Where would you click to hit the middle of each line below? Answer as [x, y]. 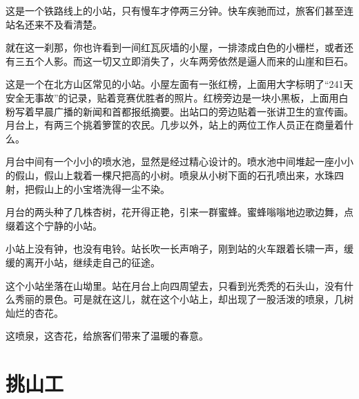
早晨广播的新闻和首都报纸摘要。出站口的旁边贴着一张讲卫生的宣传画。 [194, 111]
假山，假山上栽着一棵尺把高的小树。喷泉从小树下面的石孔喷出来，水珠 [174, 175]
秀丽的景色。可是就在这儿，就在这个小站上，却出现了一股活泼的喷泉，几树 [184, 299]
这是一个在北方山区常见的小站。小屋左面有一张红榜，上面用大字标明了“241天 [179, 84]
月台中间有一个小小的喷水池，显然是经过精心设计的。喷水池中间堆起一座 [170, 161]
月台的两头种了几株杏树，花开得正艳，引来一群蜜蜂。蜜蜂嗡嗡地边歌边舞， [175, 212]
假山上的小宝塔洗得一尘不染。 [102, 188]
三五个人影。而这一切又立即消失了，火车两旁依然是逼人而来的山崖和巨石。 [184, 61]
